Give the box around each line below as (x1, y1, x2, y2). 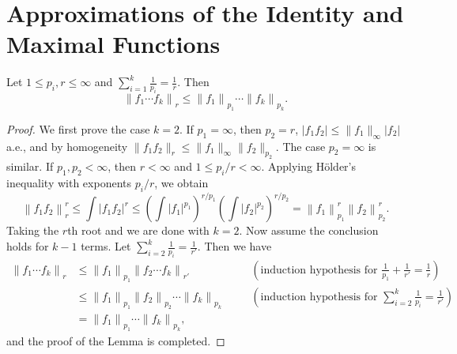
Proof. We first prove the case (6, 120, 150, 137)
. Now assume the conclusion (239, 222, 379, 239)
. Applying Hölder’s (261, 158, 357, 175)
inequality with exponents (6, 175, 131, 191)
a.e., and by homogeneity (6, 137, 128, 154)
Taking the (6, 222, 59, 239)
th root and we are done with (67, 222, 210, 239)
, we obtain (154, 175, 209, 191)
